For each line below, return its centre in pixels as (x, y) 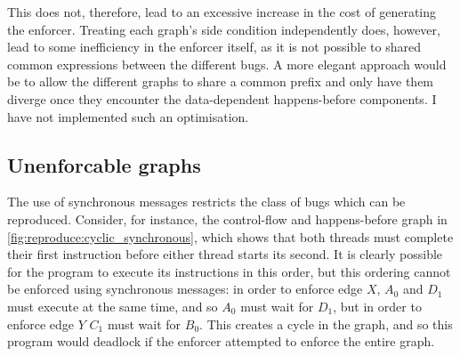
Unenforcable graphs (104, 164)
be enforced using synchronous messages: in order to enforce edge (185, 289)
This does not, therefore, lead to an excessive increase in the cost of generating (222, 12)
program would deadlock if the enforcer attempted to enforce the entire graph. (221, 341)
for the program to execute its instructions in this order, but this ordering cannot (229, 271)
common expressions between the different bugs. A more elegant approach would (227, 64)
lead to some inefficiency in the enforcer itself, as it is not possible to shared (214, 47)
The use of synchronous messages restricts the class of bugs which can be (206, 202)
